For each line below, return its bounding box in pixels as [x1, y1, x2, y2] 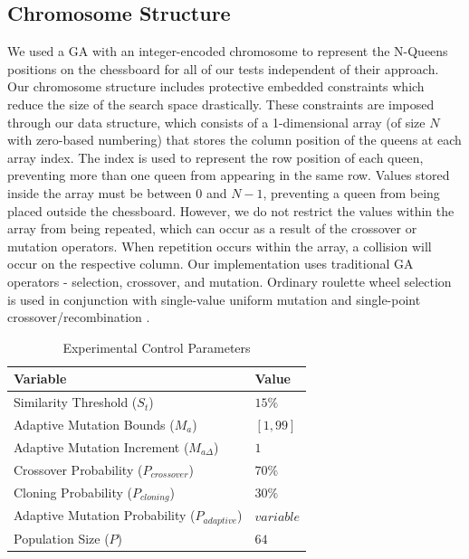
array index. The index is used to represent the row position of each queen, [7, 147, 424, 166]
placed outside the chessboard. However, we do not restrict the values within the [7, 201, 455, 220]
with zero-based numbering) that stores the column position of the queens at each [7, 130, 462, 149]
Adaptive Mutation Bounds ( [14, 414, 175, 433]
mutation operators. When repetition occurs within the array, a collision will [7, 236, 432, 255]
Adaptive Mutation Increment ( [14, 437, 189, 456]
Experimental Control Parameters [62, 337, 251, 356]
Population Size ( [14, 528, 110, 547]
